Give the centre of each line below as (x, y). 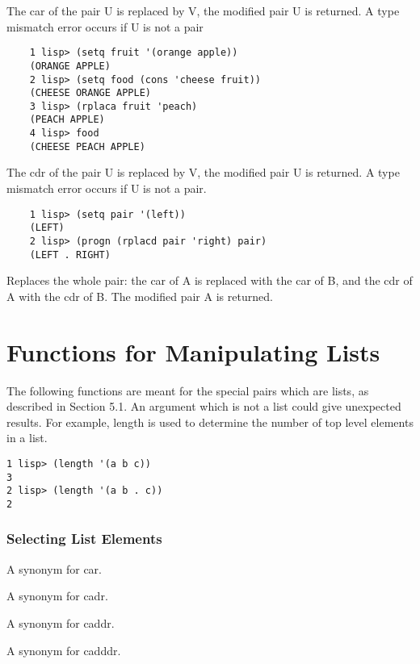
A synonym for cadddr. (64, 650)
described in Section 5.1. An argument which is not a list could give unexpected (204, 406)
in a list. (27, 438)
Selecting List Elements (84, 539)
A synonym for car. (54, 568)
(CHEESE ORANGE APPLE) (90, 93)
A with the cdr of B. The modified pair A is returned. (140, 296)
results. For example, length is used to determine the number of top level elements (210, 422)
